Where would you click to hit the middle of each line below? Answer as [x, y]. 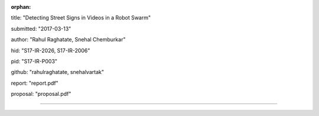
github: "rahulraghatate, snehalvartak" [58, 72]
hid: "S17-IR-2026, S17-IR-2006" [51, 50]
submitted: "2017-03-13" [41, 28]
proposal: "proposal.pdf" [41, 94]
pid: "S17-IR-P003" [34, 61]
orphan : [21, 7]
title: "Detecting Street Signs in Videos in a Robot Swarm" [81, 18]
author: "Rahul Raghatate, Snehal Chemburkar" [68, 40]
